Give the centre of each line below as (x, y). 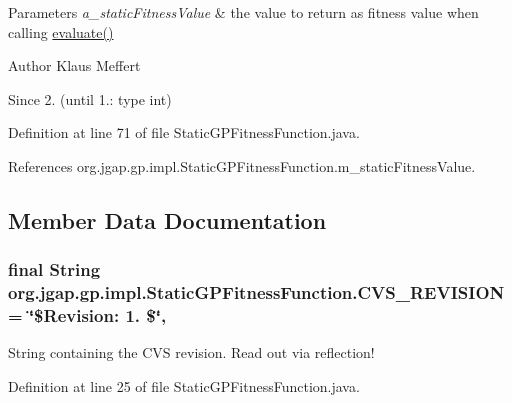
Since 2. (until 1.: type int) (90, 98)
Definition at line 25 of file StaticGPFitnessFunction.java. (184, 386)
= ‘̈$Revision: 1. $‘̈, (87, 315)
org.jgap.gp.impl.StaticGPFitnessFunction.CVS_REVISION (256, 292)
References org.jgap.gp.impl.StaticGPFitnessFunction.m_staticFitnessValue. (242, 165)
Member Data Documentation (167, 219)
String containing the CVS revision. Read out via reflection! (191, 352)
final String (54, 269)
